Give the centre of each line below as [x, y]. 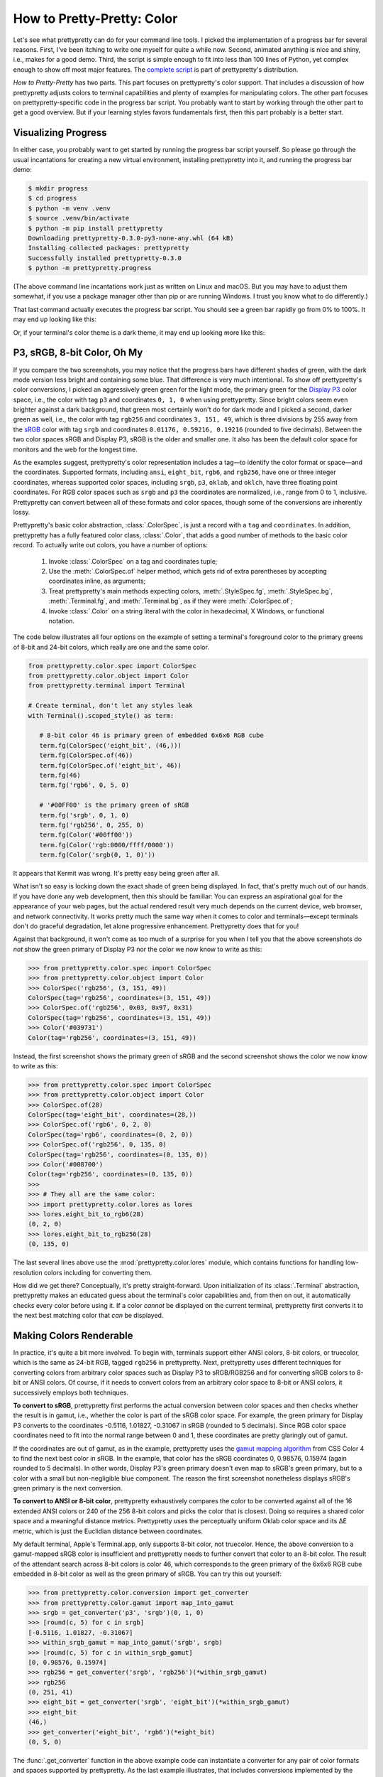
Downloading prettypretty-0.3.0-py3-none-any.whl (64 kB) [131, 238]
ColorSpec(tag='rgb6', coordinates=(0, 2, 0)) [110, 1134]
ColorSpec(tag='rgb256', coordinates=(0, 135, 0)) [118, 1154]
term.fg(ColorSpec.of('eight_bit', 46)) [111, 765]
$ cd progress [52, 198]
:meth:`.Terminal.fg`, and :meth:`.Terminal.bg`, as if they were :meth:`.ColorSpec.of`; [171, 601]
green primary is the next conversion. [68, 1488]
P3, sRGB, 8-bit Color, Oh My [78, 353]
